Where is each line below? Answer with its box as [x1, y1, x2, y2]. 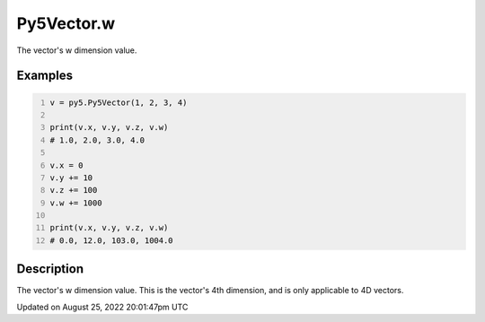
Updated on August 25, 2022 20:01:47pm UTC [16, 301, 189, 312]
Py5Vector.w [16, 13, 116, 33]
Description [16, 261, 84, 277]
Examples [16, 68, 74, 83]
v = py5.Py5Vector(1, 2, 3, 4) [49, 97, 188, 108]
